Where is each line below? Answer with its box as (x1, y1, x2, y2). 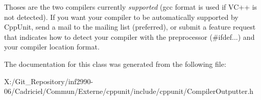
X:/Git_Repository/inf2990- (4, 76, 93, 86)
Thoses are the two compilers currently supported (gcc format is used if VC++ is (4, 2, 257, 12)
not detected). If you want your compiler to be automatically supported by (4, 11, 239, 22)
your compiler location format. (4, 41, 100, 52)
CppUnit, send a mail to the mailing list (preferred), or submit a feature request (4, 21, 256, 32)
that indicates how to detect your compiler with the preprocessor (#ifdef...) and (4, 31, 255, 42)
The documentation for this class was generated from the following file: (4, 58, 226, 69)
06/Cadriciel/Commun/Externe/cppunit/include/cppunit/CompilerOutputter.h (4, 86, 254, 96)
